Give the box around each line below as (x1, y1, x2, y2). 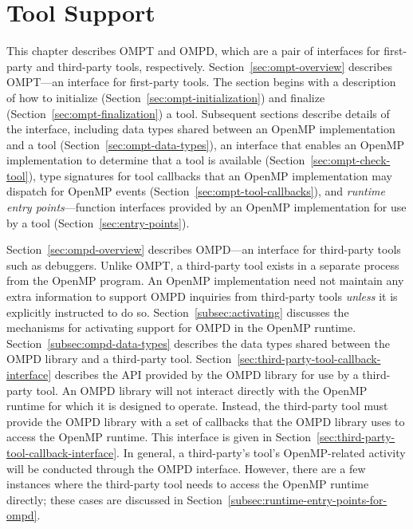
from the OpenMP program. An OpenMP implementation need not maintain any (6, 272, 404, 289)
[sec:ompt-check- (310, 152, 391, 168)
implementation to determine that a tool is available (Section (6, 152, 305, 168)
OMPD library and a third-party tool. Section (6, 350, 232, 367)
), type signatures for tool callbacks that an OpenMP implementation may (28, 167, 392, 184)
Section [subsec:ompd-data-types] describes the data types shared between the (6, 334, 390, 351)
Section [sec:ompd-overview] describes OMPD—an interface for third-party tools (6, 241, 401, 258)
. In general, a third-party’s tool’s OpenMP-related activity (116, 444, 406, 460)
